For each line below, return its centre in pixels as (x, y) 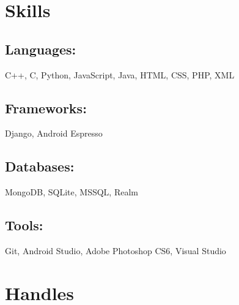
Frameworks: (46, 107)
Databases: (40, 166)
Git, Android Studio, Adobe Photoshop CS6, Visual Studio (116, 250)
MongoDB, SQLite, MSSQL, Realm (72, 192)
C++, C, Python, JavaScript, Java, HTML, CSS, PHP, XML (120, 74)
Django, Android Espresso (54, 133)
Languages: (41, 49)
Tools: (24, 225)
